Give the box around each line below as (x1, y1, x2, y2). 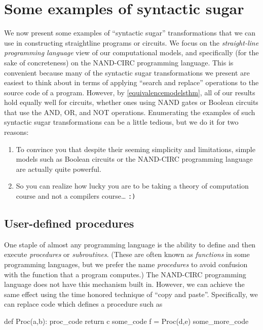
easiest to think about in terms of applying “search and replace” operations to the (4, 77, 259, 88)
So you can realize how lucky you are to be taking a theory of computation (16, 180, 249, 191)
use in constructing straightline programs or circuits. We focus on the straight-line (4, 37, 259, 48)
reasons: (4, 127, 29, 137)
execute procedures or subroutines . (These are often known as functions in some (4, 249, 250, 260)
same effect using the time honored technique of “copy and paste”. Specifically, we (4, 288, 258, 299)
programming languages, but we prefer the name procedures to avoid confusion (4, 259, 248, 270)
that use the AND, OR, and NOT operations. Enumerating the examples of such (4, 106, 255, 117)
